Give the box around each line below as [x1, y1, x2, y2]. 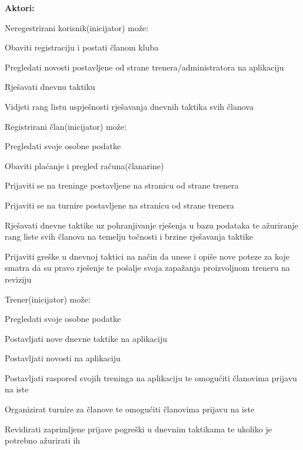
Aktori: [5, 2, 35, 14]
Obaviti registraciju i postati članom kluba [5, 41, 159, 53]
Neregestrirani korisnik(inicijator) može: [5, 21, 149, 33]
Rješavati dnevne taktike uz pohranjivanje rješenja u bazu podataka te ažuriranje [5, 219, 298, 231]
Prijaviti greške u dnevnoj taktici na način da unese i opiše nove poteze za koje [5, 250, 289, 262]
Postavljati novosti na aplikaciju [5, 352, 121, 364]
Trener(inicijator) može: [5, 293, 91, 305]
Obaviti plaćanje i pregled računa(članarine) [5, 159, 164, 172]
